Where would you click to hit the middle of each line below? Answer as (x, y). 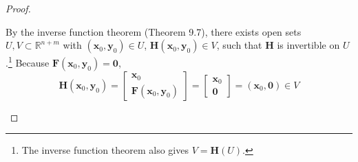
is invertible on (308, 45)
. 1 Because (28, 61)
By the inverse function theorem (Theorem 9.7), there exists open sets (154, 31)
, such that (239, 45)
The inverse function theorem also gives (105, 150)
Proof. (18, 8)
